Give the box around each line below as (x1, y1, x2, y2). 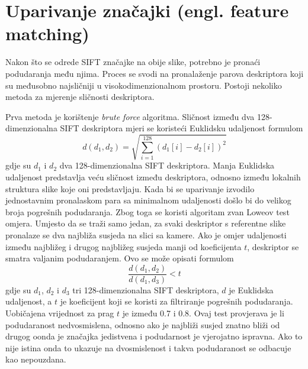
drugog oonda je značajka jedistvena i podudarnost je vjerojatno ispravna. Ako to (5, 330, 303, 342)
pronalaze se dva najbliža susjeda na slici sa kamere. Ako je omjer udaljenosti (5, 228, 287, 241)
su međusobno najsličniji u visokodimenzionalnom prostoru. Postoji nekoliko (5, 79, 282, 91)
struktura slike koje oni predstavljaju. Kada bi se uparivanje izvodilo (5, 182, 255, 195)
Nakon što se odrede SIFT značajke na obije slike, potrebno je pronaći (5, 56, 261, 68)
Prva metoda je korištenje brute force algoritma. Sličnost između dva (5, 110, 255, 122)
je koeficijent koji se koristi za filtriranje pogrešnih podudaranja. (60, 295, 293, 307)
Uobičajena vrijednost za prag (5, 307, 114, 319)
